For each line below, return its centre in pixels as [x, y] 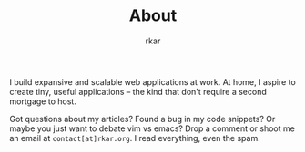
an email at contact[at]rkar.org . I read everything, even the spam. [135, 138]
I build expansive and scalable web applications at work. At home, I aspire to [152, 81]
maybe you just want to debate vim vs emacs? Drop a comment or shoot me [152, 128]
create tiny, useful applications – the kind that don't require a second [138, 91]
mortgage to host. [43, 101]
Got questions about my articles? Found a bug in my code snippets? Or [142, 119]
